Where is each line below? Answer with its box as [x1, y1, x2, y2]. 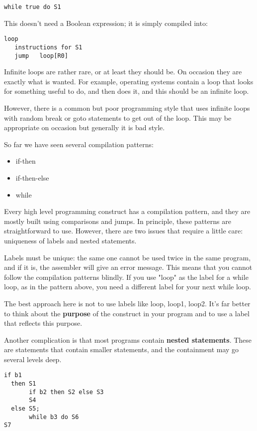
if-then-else [15, 172, 49, 183]
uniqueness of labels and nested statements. [4, 235, 137, 245]
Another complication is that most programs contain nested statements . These [4, 334, 252, 345]
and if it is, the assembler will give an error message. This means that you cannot [4, 262, 253, 272]
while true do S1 [4, 3, 61, 10]
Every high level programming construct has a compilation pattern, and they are [4, 206, 251, 216]
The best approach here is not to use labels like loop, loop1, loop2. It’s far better [4, 298, 251, 308]
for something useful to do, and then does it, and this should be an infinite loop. [4, 86, 249, 96]
